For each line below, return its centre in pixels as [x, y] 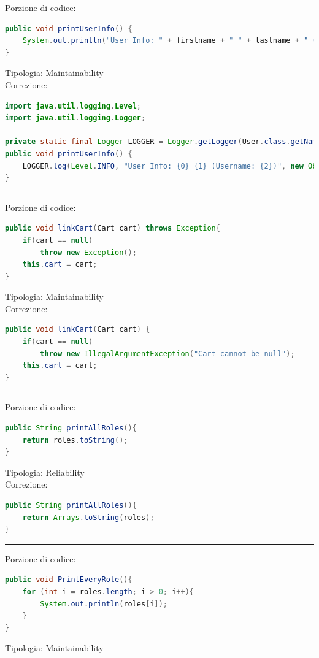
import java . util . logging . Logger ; [75, 118]
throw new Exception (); [88, 252]
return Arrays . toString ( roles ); [88, 517]
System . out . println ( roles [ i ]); [104, 604]
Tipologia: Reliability [45, 472]
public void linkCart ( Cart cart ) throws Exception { [113, 228]
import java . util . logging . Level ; [73, 106]
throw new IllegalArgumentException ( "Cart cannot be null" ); [167, 354]
